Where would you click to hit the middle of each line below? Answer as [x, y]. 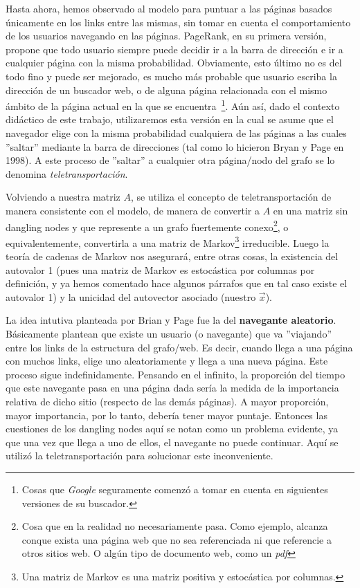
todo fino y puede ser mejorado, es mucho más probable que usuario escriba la [171, 76]
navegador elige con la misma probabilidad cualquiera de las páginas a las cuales [176, 133]
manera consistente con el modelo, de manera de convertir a [133, 210]
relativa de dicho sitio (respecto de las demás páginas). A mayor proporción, [167, 401]
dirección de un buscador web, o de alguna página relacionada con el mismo [166, 90]
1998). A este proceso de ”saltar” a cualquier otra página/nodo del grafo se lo [170, 160]
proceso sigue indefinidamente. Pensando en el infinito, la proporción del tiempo [175, 374]
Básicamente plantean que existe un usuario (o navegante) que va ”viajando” [169, 334]
